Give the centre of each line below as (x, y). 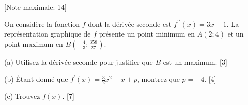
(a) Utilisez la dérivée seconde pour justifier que (79, 62)
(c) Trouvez (22, 96)
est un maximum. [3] (195, 62)
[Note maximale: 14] (35, 7)
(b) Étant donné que (36, 79)
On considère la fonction (42, 24)
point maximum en (34, 43)
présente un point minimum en (147, 34)
